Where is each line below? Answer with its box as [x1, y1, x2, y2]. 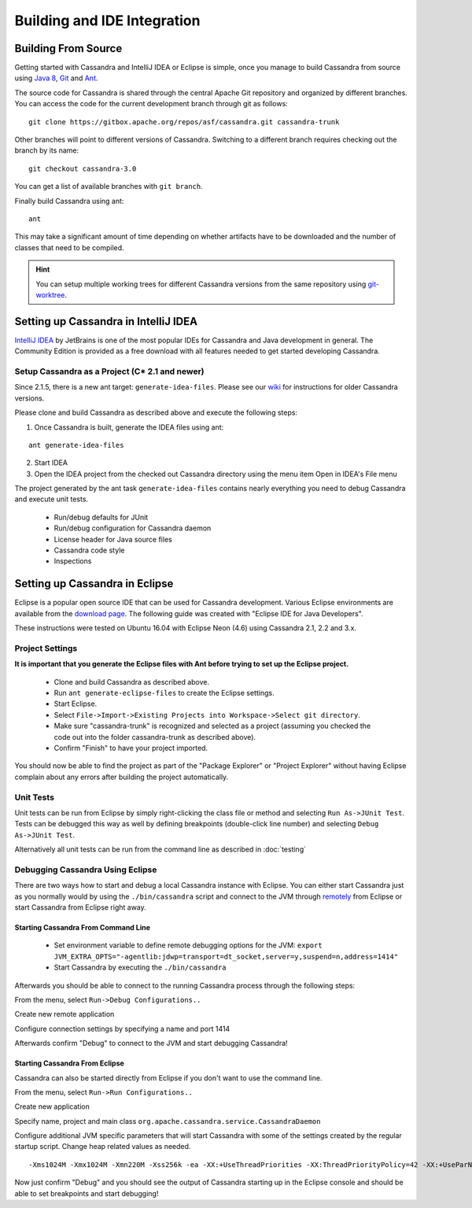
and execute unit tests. [14, 494, 89, 504]
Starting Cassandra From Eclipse [14, 1058, 125, 1068]
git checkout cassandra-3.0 [28, 164, 137, 173]
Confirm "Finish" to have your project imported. [53, 744, 208, 752]
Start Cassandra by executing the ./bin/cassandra [53, 962, 227, 972]
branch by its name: [14, 146, 79, 155]
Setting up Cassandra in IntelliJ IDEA [14, 315, 198, 328]
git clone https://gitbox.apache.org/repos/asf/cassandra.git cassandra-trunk [28, 117, 340, 126]
